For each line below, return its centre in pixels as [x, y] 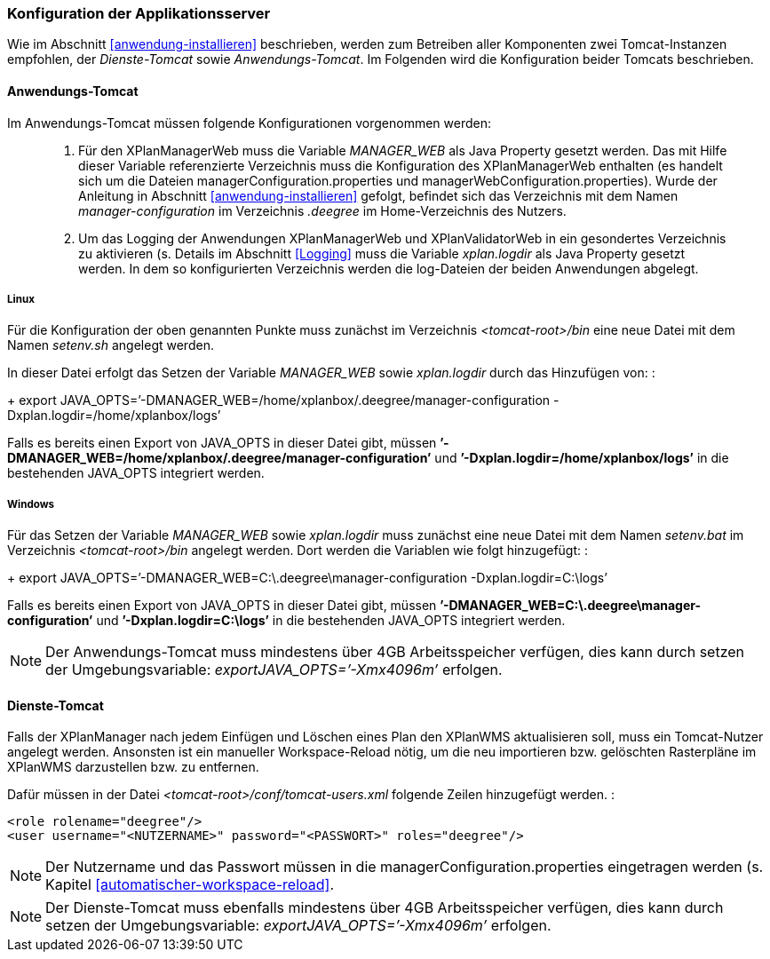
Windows [31, 504]
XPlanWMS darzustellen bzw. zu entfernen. [133, 767]
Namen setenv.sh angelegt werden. [111, 345]
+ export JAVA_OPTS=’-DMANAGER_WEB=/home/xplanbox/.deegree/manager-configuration [279, 400]
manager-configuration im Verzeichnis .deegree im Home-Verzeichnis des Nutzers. [322, 210]
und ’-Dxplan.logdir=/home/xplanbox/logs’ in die [582, 458]
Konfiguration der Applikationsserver [139, 13]
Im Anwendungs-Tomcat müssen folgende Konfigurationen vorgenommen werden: [249, 123]
